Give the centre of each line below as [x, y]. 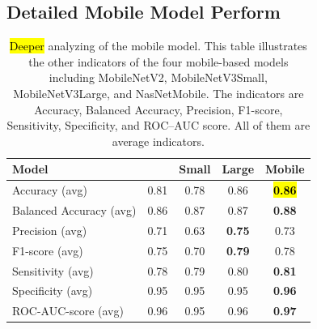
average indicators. [158, 141]
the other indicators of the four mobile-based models [158, 61]
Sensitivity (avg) [53, 270]
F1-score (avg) [48, 250]
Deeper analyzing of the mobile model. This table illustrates [158, 46]
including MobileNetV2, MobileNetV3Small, [158, 77]
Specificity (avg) [53, 291]
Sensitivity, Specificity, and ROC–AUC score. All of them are [158, 125]
